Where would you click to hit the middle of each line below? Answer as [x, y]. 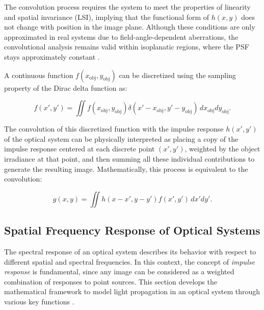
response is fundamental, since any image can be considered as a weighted [119, 272]
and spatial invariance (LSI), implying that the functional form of [107, 17]
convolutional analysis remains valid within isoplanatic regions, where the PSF [127, 47]
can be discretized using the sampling [177, 75]
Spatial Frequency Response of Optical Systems [132, 230]
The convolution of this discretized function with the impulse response [114, 129]
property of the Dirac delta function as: [66, 87]
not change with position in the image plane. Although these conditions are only [130, 27]
